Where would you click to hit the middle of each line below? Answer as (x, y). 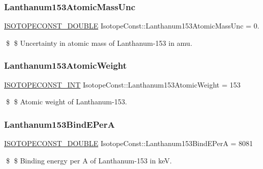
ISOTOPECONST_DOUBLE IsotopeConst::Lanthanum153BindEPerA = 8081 (129, 143)
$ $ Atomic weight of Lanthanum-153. (67, 102)
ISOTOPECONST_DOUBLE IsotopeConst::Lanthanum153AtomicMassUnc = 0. (132, 26)
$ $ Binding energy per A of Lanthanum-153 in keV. (89, 160)
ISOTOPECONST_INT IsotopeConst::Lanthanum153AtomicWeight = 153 (122, 84)
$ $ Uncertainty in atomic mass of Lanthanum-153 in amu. (99, 43)
